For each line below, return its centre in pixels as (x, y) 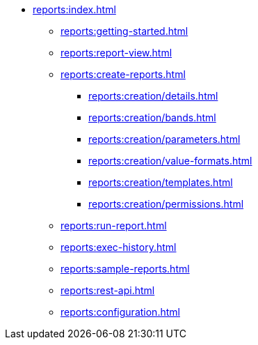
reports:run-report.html (114, 225)
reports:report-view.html (116, 53)
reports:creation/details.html (153, 96)
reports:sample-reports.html (125, 269)
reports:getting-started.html (124, 31)
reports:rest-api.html (108, 290)
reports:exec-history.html (119, 247)
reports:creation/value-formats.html (170, 161)
